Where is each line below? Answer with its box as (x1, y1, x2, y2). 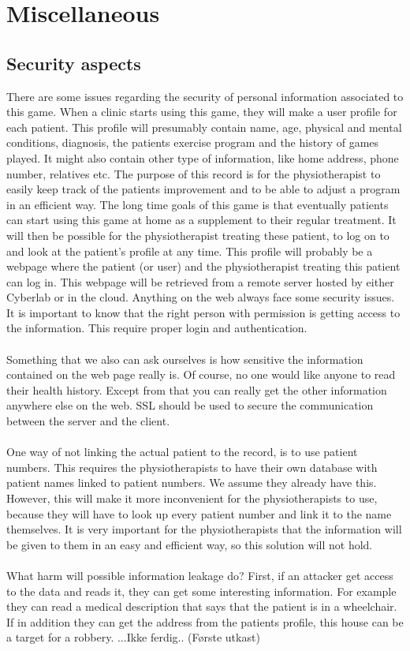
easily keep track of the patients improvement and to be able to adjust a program (6, 181, 401, 197)
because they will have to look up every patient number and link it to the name (6, 505, 392, 522)
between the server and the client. (6, 413, 170, 429)
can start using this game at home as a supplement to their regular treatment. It (6, 211, 397, 228)
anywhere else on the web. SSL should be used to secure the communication (6, 397, 374, 413)
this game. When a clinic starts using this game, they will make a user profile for (6, 103, 397, 120)
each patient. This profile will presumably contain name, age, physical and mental (6, 118, 402, 135)
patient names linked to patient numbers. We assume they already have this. (6, 474, 377, 491)
